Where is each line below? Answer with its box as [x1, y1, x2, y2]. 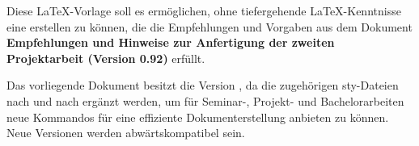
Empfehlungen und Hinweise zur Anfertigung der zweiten [6, 34, 335, 51]
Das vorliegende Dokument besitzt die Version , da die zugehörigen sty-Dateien [6, 77, 399, 94]
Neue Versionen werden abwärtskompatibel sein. [6, 124, 245, 141]
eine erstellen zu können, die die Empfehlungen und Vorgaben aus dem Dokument [6, 18, 413, 35]
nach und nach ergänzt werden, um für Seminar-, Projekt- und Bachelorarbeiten [6, 92, 404, 109]
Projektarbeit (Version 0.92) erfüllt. [6, 49, 205, 66]
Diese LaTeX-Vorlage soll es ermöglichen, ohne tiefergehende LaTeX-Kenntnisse [6, 2, 401, 19]
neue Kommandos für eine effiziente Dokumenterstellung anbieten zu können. [6, 108, 389, 125]
